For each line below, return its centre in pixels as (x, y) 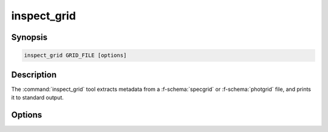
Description (34, 75)
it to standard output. (37, 97)
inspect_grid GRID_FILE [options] (75, 55)
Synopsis (29, 37)
